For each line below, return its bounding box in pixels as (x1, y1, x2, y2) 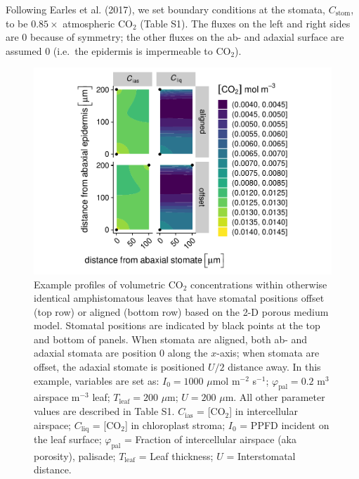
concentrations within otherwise (190, 276, 327, 291)
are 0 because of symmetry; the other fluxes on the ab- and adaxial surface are (6, 30, 344, 44)
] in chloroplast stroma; (124, 417, 226, 432)
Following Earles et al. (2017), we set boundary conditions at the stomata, (6, 2, 325, 16)
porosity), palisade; (34, 448, 116, 463)
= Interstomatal (226, 448, 296, 463)
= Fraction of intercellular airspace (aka (124, 432, 296, 447)
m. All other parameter (225, 390, 325, 404)
